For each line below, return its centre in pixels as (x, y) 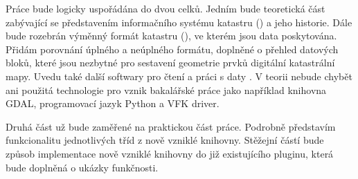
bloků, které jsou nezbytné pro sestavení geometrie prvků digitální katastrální (170, 63)
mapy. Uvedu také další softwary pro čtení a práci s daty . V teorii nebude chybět (179, 76)
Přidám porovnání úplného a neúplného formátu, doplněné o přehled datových (172, 49)
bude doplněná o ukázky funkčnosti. (82, 167)
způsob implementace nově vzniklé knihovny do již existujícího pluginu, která (170, 153)
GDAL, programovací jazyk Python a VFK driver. (113, 103)
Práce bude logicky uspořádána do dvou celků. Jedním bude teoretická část (165, 8)
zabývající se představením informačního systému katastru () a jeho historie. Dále (179, 22)
